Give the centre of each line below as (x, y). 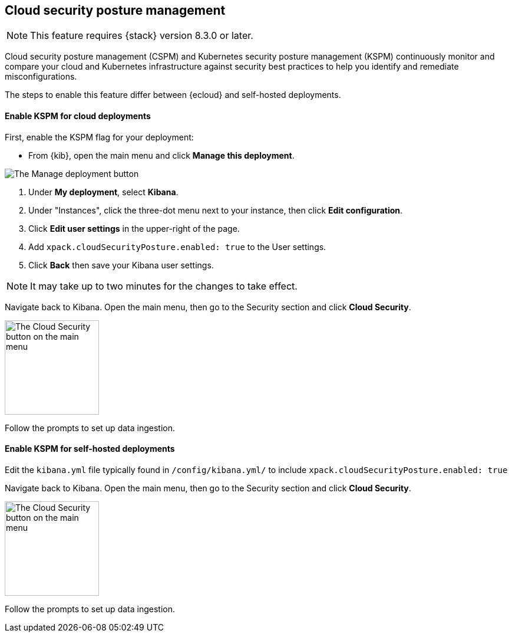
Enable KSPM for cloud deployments (78, 116)
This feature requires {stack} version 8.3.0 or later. (142, 36)
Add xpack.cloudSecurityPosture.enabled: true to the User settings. (177, 247)
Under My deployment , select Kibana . (103, 192)
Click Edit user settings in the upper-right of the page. (134, 228)
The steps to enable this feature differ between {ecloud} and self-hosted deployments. (173, 95)
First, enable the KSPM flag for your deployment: (99, 137)
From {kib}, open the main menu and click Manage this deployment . (161, 155)
